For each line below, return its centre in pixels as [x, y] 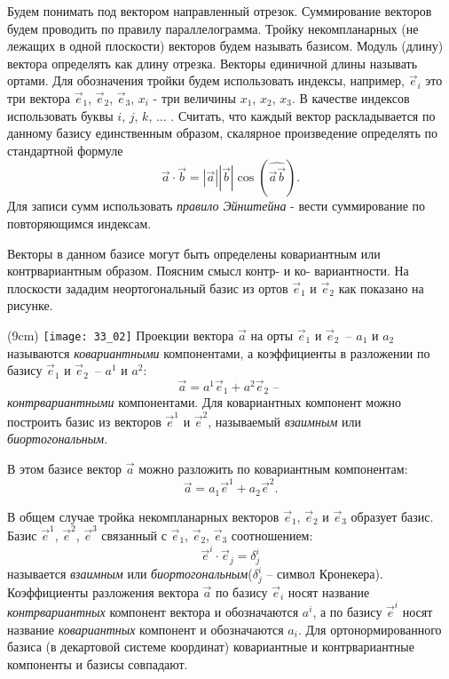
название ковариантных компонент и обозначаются [146, 629]
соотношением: [272, 535]
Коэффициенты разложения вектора [103, 591]
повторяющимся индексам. [79, 223]
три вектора [39, 97]
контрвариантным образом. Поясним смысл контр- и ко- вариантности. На [208, 271]
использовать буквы [60, 115]
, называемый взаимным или [285, 421]
